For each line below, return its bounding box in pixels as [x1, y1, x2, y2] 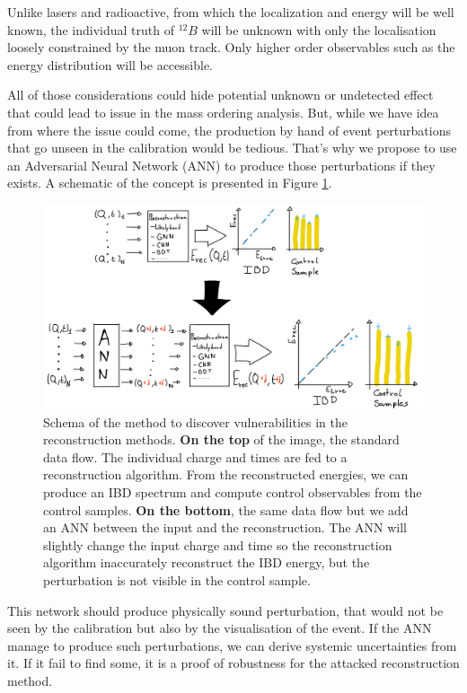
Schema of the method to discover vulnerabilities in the [43, 412, 348, 431]
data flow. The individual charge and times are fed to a [43, 447, 348, 466]
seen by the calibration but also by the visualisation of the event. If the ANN [7, 618, 432, 637]
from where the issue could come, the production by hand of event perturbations [7, 120, 451, 139]
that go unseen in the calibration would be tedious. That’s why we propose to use [7, 138, 457, 157]
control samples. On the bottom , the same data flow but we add [43, 500, 409, 519]
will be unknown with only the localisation [201, 20, 436, 39]
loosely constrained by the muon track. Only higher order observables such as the [7, 38, 455, 57]
